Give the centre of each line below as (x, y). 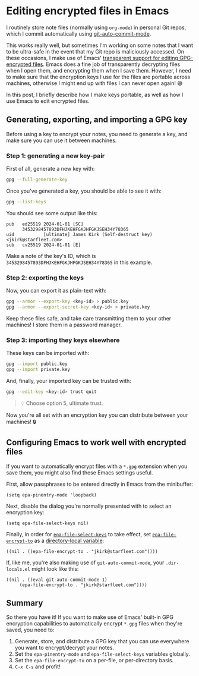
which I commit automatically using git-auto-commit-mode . (79, 33)
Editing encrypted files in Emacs (88, 11)
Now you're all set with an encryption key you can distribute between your (97, 415)
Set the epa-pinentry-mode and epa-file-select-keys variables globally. (102, 654)
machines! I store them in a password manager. (64, 325)
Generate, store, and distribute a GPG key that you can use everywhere (102, 642)
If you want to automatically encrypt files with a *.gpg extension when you (97, 466)
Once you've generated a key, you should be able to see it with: (84, 191)
